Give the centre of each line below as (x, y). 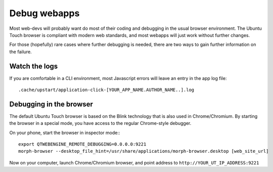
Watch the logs (34, 66)
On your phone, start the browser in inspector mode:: (65, 133)
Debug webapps (44, 13)
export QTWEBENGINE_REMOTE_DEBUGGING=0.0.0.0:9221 (82, 144)
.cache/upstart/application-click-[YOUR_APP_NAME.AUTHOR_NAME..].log (106, 90)
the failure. (21, 52)
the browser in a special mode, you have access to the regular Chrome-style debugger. (100, 123)
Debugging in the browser (51, 104)
